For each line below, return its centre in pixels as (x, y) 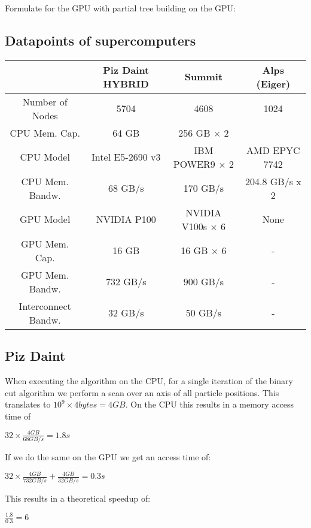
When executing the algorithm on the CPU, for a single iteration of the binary (149, 381)
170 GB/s (204, 188)
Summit (204, 77)
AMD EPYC (273, 150)
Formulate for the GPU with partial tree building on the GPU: (120, 8)
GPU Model (45, 219)
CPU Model (45, 157)
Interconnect (45, 306)
